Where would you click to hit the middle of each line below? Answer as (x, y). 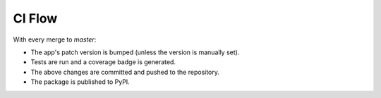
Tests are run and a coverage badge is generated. (103, 62)
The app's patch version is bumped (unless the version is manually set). (135, 52)
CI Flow (35, 18)
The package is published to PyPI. (80, 82)
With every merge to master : (55, 39)
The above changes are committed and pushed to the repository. (125, 72)
